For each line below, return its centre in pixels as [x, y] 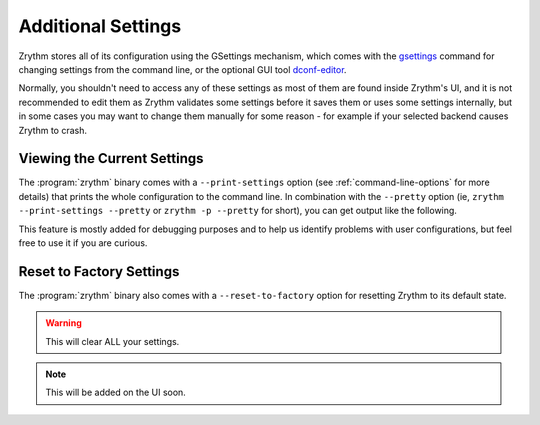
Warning [63, 323]
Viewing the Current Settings [111, 158]
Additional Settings [100, 26]
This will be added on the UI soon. [116, 392]
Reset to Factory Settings [99, 271]
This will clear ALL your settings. [112, 341]
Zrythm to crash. [53, 130]
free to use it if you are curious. [83, 242]
